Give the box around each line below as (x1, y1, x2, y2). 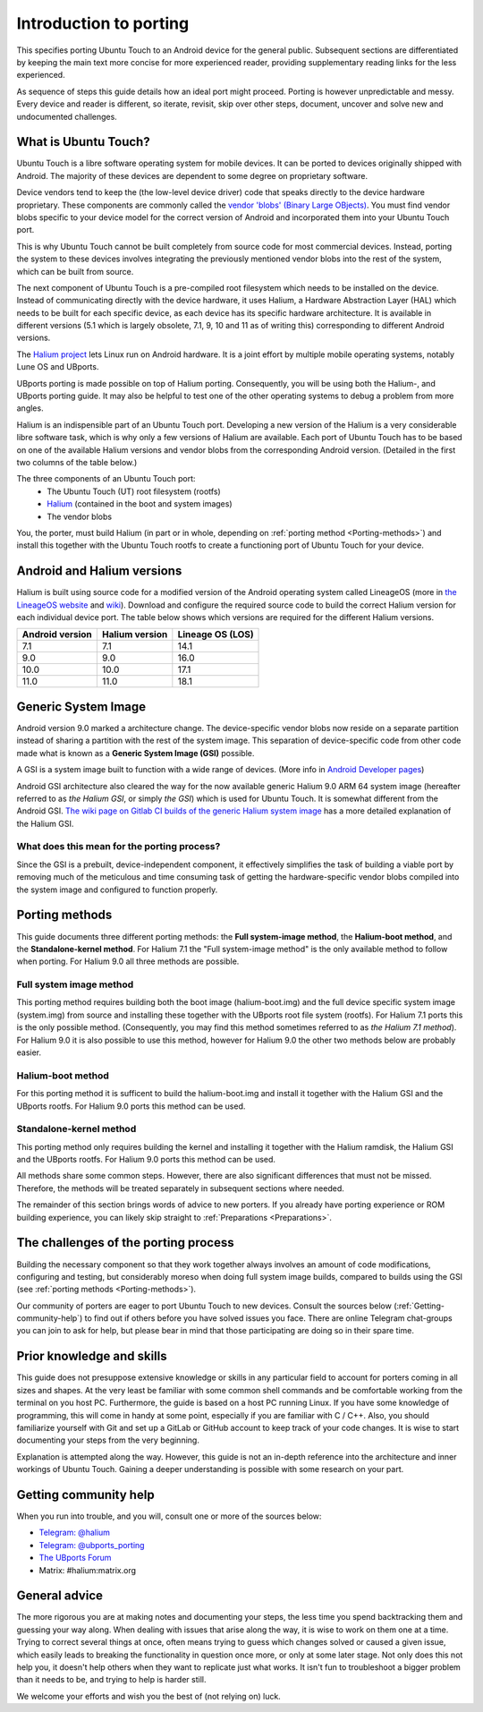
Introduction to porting (16, 13, 190, 33)
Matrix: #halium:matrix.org (38, 1564, 137, 1575)
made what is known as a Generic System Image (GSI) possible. (16, 747, 255, 758)
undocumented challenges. (16, 111, 118, 122)
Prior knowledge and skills (16, 1349, 167, 1364)
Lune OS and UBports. (16, 362, 99, 372)
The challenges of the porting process (16, 1235, 234, 1250)
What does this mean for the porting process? (16, 840, 221, 853)
